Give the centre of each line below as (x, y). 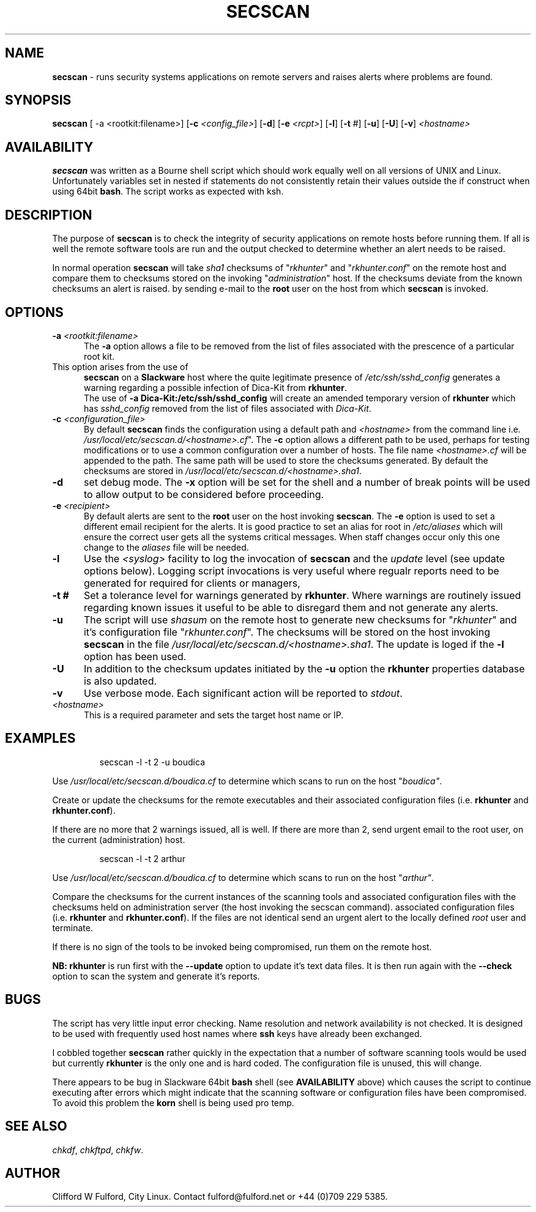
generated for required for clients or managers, (192, 583)
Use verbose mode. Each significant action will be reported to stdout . (243, 693)
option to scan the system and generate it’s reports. (156, 976)
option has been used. (135, 656)
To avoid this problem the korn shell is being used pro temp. (173, 1102)
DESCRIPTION (49, 215)
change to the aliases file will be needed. (166, 547)
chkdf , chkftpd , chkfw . (98, 1150)
